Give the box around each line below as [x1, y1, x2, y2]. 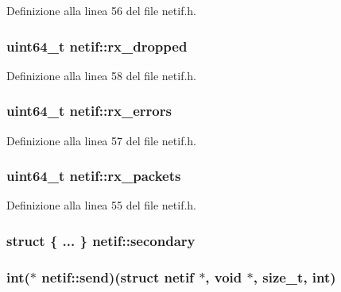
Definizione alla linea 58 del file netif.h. [6, 67, 196, 83]
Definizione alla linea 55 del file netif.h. [6, 197, 196, 213]
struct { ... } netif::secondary [6, 230, 196, 250]
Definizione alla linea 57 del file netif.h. [6, 132, 196, 148]
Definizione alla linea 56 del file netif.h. [6, 2, 196, 18]
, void [205, 267, 242, 286]
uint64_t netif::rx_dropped [6, 36, 188, 56]
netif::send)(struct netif [41, 267, 194, 286]
